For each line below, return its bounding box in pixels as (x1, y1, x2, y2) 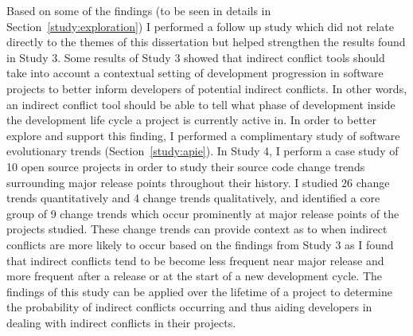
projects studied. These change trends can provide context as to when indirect (6, 221, 388, 237)
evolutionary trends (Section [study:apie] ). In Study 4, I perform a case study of (6, 143, 399, 159)
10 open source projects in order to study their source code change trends (6, 158, 365, 174)
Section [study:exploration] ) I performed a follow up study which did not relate (6, 18, 394, 34)
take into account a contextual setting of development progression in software (6, 64, 384, 81)
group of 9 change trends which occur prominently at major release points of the (6, 205, 399, 221)
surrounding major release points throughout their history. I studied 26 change (6, 174, 390, 190)
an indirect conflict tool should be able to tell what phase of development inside (6, 96, 395, 112)
